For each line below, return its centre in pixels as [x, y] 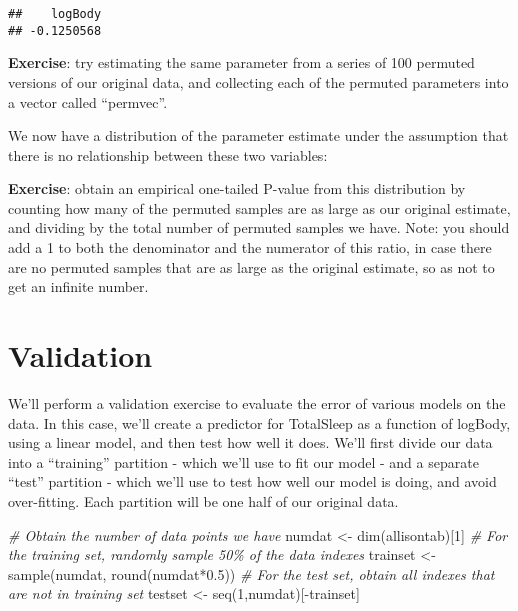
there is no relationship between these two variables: [168, 154]
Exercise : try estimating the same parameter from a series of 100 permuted [241, 62]
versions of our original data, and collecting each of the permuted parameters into [258, 81]
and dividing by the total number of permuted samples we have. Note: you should [259, 227]
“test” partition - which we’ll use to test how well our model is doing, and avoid [252, 481]
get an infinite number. [78, 286]
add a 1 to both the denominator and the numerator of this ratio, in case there [250, 247]
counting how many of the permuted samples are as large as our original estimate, [259, 207]
